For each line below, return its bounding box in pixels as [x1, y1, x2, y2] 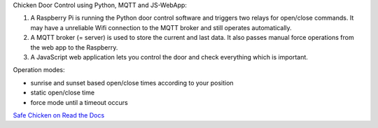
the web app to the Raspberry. [30, 43, 118, 52]
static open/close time [30, 88, 94, 97]
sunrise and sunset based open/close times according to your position [30, 78, 234, 87]
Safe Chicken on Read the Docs [13, 111, 105, 119]
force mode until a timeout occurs [30, 98, 129, 106]
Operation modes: [13, 66, 65, 74]
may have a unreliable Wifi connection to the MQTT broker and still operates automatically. [30, 23, 292, 31]
